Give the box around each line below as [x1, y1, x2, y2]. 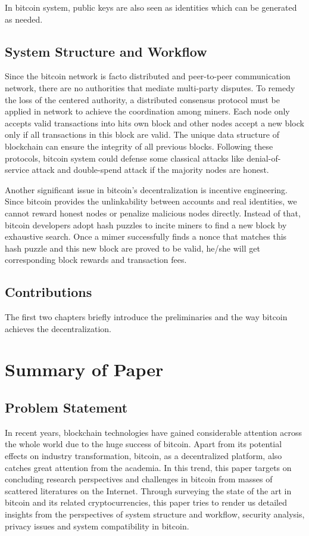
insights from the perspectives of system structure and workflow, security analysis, [5, 508, 305, 520]
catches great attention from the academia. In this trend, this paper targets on [5, 461, 292, 473]
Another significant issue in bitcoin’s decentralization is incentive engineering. [5, 183, 288, 196]
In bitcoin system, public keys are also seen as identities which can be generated [5, 1, 297, 13]
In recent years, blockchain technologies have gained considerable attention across [5, 426, 302, 438]
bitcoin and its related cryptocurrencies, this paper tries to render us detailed [5, 496, 287, 509]
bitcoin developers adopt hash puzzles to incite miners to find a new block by [5, 218, 287, 231]
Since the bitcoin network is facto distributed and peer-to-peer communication [5, 70, 291, 82]
